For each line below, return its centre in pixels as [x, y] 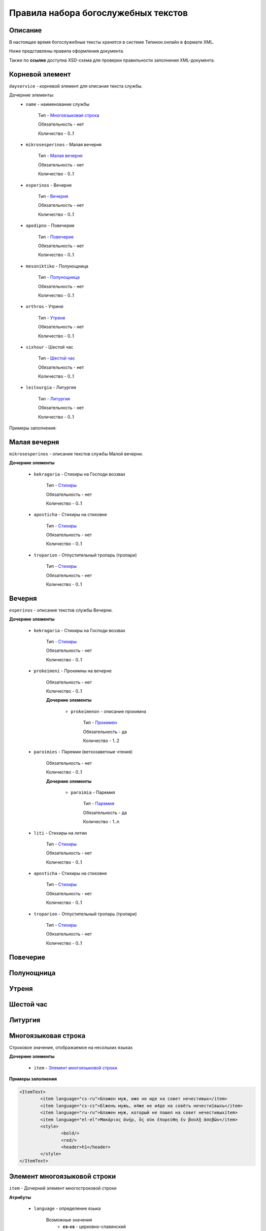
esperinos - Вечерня [49, 185]
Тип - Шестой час [57, 358]
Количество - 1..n [101, 822]
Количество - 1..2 [101, 741]
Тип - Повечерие [56, 237]
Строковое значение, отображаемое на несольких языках [71, 1047]
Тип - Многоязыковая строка [69, 115]
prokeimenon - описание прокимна [108, 711]
